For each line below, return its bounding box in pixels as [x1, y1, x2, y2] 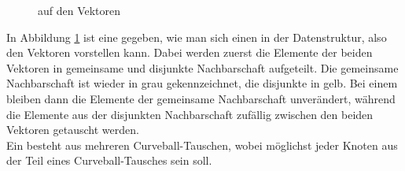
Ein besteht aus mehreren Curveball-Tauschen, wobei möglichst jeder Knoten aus [6, 136, 398, 153]
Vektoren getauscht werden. [6, 121, 139, 138]
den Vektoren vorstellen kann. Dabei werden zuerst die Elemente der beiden [6, 44, 373, 61]
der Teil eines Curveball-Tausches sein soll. [6, 152, 212, 169]
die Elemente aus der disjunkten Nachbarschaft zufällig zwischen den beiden [6, 106, 374, 122]
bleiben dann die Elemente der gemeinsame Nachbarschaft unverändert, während [6, 90, 396, 106]
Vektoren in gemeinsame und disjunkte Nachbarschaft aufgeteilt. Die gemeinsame [6, 59, 399, 76]
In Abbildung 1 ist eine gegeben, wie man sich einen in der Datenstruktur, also [6, 28, 387, 45]
